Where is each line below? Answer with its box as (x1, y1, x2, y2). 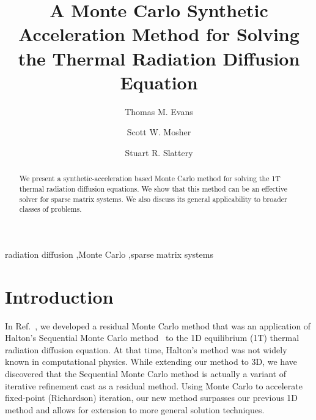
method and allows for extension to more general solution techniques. (5, 403, 265, 416)
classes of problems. (19, 204, 82, 214)
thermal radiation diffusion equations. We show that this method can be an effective (19, 183, 288, 193)
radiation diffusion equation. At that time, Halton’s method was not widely (5, 343, 287, 356)
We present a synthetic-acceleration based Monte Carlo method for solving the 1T (19, 173, 281, 184)
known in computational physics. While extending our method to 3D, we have (5, 355, 297, 368)
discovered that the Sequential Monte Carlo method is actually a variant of (5, 367, 286, 380)
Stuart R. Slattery (125, 146, 193, 159)
